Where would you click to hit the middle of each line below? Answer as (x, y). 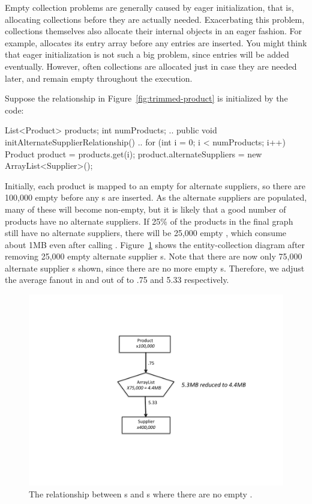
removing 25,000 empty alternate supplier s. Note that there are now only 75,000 (154, 256)
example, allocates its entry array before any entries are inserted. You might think (156, 42)
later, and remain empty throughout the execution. (99, 78)
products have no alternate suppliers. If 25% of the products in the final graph (149, 221)
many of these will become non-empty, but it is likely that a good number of (145, 209)
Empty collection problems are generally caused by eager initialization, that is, (149, 7)
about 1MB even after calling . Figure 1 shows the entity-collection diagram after (155, 244)
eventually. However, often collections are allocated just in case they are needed (151, 66)
